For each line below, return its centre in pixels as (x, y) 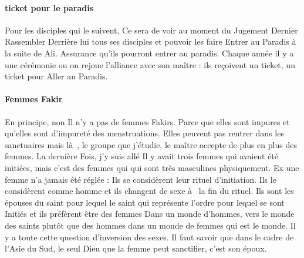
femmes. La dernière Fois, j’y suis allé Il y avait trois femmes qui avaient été (142, 156)
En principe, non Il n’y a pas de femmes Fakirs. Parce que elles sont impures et (147, 121)
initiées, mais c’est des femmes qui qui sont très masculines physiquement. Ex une (152, 167)
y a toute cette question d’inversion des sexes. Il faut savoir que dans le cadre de (149, 237)
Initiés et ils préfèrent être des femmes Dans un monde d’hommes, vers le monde (150, 214)
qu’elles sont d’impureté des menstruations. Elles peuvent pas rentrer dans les (144, 133)
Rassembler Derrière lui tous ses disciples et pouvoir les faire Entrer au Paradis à (151, 41)
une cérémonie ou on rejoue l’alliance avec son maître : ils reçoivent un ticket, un (150, 64)
